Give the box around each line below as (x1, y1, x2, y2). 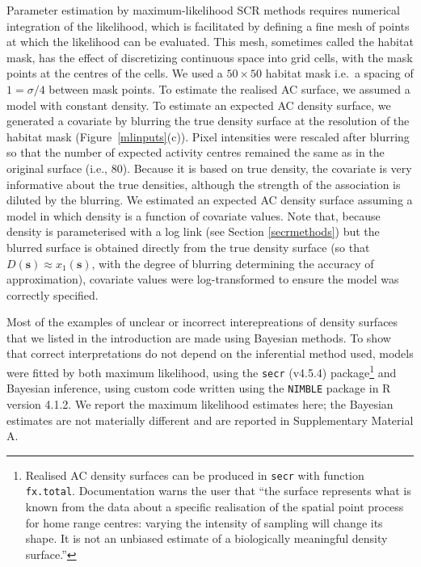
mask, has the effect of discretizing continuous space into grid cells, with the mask (6, 48, 413, 65)
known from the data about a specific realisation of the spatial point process (25, 498, 404, 515)
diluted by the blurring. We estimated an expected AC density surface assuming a (6, 191, 413, 208)
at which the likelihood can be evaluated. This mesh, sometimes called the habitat (6, 33, 414, 50)
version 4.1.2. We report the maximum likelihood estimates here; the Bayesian (6, 396, 394, 413)
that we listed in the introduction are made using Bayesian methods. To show (6, 329, 391, 346)
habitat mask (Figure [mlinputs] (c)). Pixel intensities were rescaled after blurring (6, 128, 410, 145)
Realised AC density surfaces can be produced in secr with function (25, 466, 364, 483)
